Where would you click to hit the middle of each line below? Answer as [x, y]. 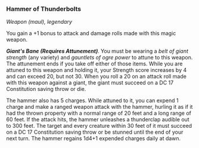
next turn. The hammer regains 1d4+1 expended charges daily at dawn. [94, 138]
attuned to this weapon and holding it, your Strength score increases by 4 [97, 70]
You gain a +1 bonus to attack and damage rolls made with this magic [91, 33]
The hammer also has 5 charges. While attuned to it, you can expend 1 [92, 100]
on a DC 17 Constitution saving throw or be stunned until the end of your [95, 132]
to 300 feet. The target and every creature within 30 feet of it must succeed [99, 126]
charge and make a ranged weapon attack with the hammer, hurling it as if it [99, 107]
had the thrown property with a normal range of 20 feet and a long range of [99, 113]
